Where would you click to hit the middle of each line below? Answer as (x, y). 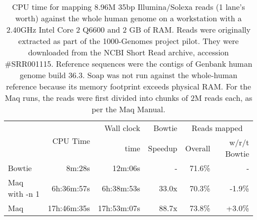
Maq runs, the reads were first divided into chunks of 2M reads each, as (128, 98)
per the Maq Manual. (128, 109)
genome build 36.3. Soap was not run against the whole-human (128, 75)
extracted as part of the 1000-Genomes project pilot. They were (128, 41)
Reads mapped (217, 128)
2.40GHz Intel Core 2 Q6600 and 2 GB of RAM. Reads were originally (128, 29)
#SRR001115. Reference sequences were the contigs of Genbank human (128, 64)
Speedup (163, 148)
